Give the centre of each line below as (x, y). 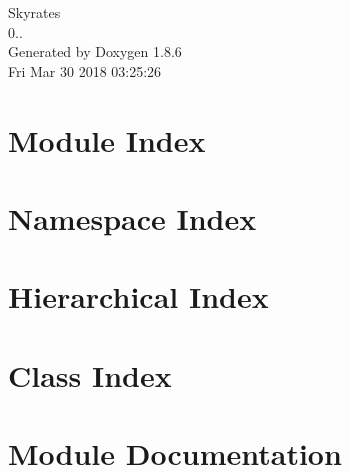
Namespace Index (132, 217)
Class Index (90, 374)
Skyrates (34, 12)
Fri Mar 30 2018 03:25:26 (85, 70)
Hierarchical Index (138, 296)
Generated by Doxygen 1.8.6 (95, 51)
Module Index (107, 139)
